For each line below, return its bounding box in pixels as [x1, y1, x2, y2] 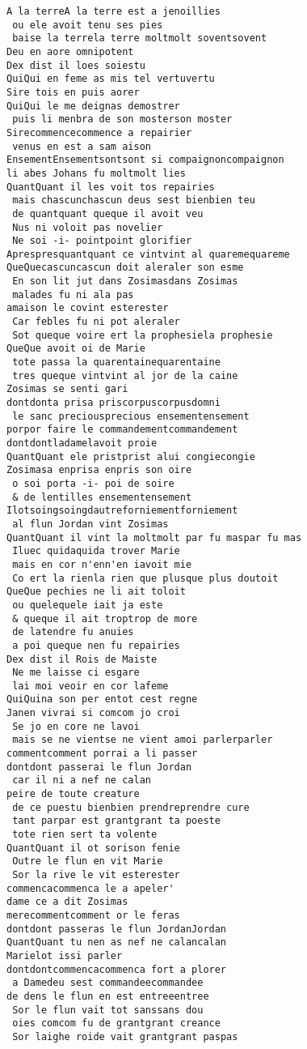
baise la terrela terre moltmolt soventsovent [12, 32, 267, 45]
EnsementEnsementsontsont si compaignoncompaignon [6, 154, 284, 166]
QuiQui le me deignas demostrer [6, 100, 180, 112]
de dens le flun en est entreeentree [6, 990, 209, 1002]
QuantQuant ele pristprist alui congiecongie [6, 450, 255, 463]
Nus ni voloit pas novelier [12, 221, 163, 233]
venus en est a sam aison [12, 140, 151, 152]
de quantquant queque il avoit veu [12, 207, 204, 220]
